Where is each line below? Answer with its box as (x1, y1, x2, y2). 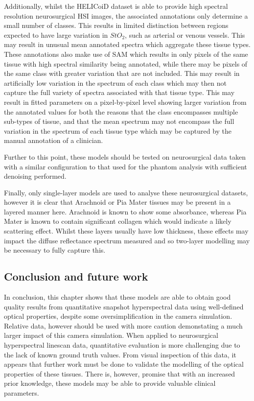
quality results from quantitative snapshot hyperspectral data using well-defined (4, 301, 244, 311)
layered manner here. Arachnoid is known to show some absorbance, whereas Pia (4, 206, 247, 216)
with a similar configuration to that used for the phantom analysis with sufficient (4, 161, 247, 171)
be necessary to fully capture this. (4, 245, 106, 255)
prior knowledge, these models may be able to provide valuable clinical (4, 378, 216, 388)
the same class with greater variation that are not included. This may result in (4, 68, 240, 78)
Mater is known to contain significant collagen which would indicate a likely (4, 216, 231, 226)
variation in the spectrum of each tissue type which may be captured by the (4, 125, 232, 136)
